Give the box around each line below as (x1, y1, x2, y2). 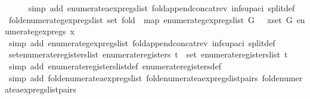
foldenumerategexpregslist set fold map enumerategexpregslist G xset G (8, 13, 293, 25)
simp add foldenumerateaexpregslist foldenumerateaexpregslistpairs (8, 71, 258, 84)
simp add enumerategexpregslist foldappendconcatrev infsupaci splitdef (8, 36, 275, 49)
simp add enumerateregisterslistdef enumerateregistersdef (8, 59, 222, 72)
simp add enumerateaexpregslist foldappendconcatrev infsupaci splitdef (28, 2, 295, 14)
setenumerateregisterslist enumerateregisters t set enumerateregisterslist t (8, 48, 288, 60)
